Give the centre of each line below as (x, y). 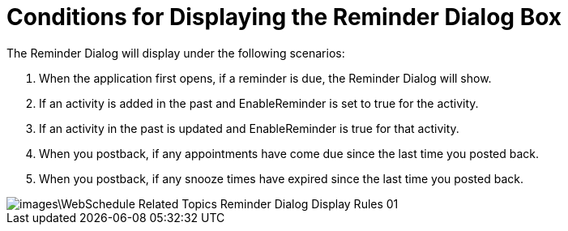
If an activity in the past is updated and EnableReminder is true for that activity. (249, 128)
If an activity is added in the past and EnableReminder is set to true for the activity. (259, 103)
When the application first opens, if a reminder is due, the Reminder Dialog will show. (265, 78)
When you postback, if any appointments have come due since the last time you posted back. (289, 153)
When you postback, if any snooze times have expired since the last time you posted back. (282, 178)
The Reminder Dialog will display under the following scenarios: (176, 53)
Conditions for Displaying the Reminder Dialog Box (284, 17)
